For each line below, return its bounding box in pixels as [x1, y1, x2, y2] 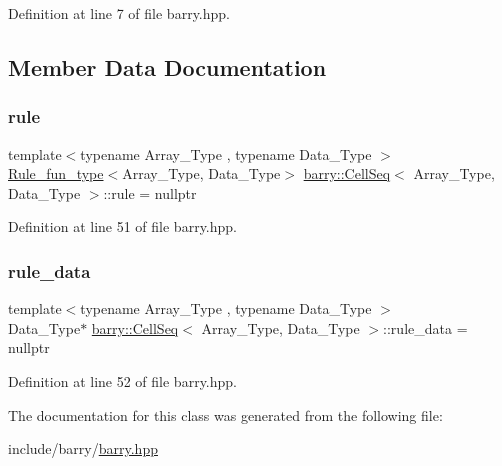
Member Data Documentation [8, 51, 327, 82]
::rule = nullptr [103, 182, 197, 203]
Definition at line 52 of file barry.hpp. [8, 370, 237, 391]
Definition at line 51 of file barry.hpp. [8, 216, 237, 237]
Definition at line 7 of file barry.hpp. [8, 3, 230, 23]
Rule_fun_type [8, 163, 104, 184]
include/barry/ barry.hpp [8, 438, 158, 459]
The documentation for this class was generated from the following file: [8, 404, 443, 425]
